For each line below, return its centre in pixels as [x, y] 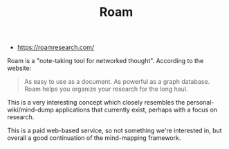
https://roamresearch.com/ [56, 47]
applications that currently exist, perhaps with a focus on [136, 110]
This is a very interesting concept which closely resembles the [96, 103]
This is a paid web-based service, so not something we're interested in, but [115, 131]
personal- [200, 103]
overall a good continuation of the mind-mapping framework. [94, 138]
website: [19, 68]
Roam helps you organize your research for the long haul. [106, 89]
